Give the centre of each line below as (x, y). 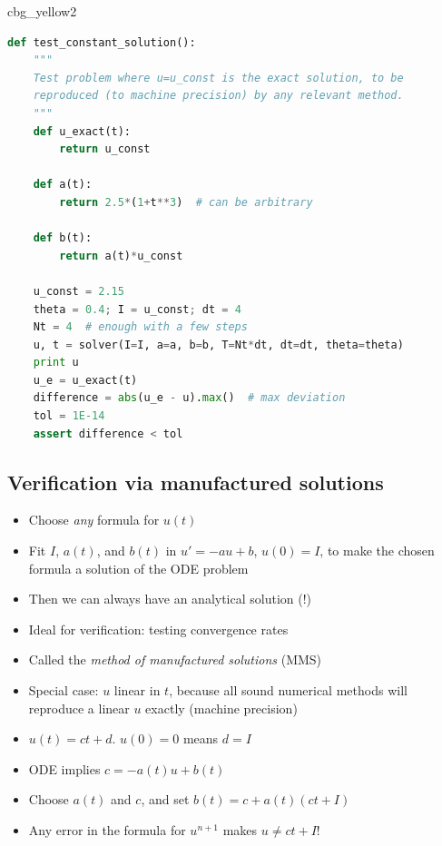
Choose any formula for (94, 520)
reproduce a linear (79, 708)
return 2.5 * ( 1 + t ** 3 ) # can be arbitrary (186, 202)
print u (56, 363)
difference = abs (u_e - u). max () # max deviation (189, 398)
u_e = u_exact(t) (85, 380)
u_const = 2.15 (79, 291)
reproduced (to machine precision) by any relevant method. (218, 96)
